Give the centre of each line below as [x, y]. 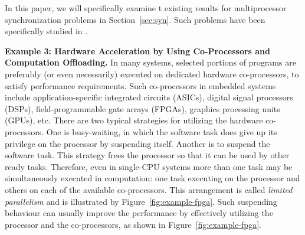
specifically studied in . [46, 31]
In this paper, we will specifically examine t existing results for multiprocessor [146, 8]
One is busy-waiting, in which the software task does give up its [162, 131]
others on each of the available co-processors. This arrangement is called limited [149, 189]
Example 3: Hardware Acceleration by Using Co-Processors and [138, 50]
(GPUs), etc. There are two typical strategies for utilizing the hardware [134, 120]
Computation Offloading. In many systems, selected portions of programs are [150, 62]
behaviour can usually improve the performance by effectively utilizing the [139, 213]
